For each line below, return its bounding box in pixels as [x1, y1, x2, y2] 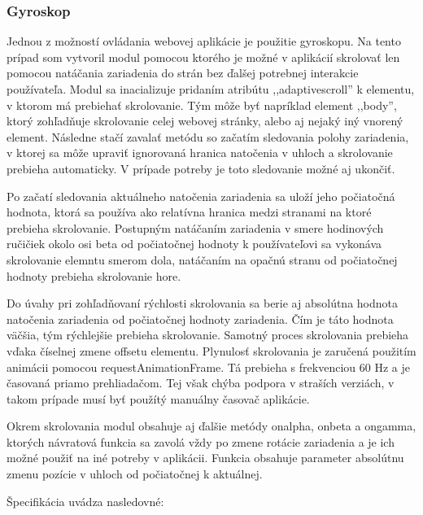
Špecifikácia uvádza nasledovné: [7, 492, 164, 509]
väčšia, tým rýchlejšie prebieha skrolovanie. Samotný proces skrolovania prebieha [7, 326, 409, 343]
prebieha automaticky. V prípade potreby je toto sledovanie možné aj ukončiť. [7, 159, 395, 177]
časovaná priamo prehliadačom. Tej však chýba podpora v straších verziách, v [7, 374, 395, 391]
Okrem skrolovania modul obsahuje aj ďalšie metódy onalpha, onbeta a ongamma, [7, 417, 416, 434]
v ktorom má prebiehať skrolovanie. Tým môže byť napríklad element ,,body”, [7, 96, 397, 113]
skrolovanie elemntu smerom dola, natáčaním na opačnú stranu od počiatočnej [7, 251, 398, 268]
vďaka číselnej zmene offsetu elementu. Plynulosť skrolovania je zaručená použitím [7, 342, 416, 359]
